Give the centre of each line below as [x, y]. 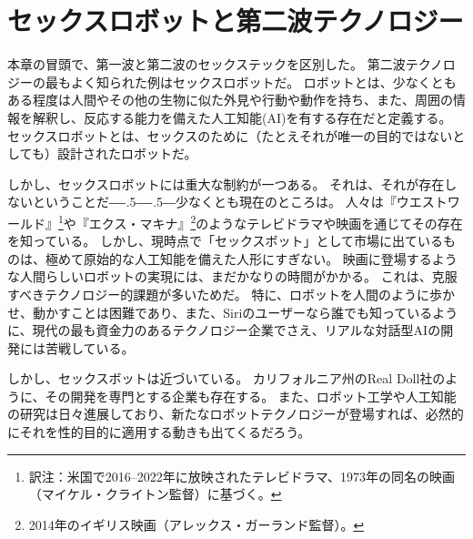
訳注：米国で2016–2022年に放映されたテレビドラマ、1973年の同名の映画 [242, 476]
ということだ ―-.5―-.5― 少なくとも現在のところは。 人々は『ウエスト [240, 202]
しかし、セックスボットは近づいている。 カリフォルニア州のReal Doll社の [226, 378]
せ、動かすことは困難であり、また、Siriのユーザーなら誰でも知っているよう [233, 312]
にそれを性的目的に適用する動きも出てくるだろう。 [159, 432]
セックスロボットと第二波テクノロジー [236, 20]
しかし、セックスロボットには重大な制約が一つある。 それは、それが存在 [226, 183]
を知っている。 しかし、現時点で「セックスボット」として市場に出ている [226, 241]
